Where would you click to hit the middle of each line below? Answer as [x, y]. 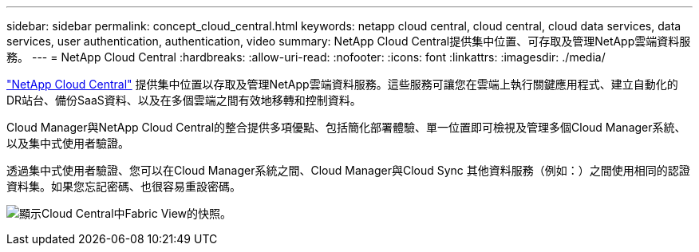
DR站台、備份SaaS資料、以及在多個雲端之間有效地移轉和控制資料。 [184, 100]
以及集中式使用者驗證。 [68, 143]
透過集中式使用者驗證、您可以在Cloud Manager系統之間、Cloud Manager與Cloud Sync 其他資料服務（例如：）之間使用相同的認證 [348, 170]
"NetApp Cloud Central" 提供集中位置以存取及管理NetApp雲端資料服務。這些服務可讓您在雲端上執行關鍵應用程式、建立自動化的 [342, 84]
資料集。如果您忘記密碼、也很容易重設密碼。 [124, 186]
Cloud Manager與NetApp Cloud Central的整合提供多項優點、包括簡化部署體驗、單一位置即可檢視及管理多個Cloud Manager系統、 [346, 127]
